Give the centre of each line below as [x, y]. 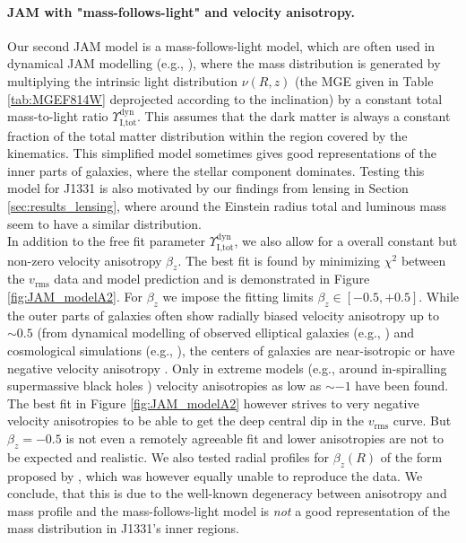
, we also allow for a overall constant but [346, 241]
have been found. [402, 385]
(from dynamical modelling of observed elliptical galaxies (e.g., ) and [226, 333]
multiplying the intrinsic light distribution [122, 80]
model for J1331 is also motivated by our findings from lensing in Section [208, 188]
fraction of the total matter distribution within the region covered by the [207, 135]
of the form [411, 456]
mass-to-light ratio [58, 116]
